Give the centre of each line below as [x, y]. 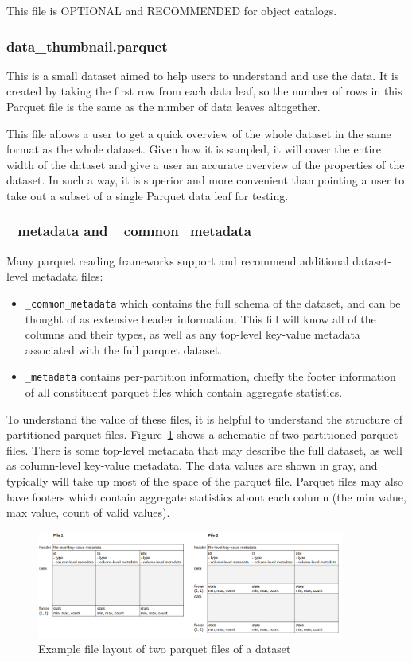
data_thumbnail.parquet [87, 46]
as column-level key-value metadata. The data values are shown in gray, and [192, 465]
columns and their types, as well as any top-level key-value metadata [192, 334]
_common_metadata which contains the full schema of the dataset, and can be [213, 302]
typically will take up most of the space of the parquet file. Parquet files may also [205, 481]
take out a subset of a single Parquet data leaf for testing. [148, 195]
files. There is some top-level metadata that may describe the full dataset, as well [204, 449]
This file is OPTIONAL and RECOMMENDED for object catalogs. [172, 10]
